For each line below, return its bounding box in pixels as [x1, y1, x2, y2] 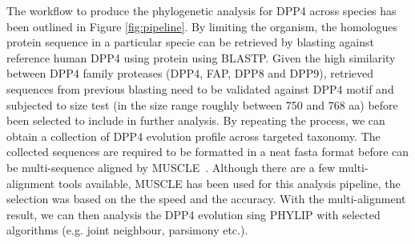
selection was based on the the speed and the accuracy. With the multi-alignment [6, 190, 406, 207]
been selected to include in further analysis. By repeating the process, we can [6, 112, 385, 129]
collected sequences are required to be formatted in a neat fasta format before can [6, 143, 409, 160]
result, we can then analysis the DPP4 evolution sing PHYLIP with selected [6, 206, 381, 222]
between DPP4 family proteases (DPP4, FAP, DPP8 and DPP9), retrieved [6, 65, 374, 82]
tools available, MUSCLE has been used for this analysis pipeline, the [58, 174, 401, 191]
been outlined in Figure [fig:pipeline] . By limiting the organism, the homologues [6, 18, 397, 34]
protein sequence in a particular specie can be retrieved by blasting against [6, 34, 375, 50]
